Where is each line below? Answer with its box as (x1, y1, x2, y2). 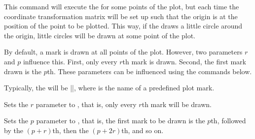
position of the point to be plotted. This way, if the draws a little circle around (4, 21, 242, 31)
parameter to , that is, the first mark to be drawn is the (36, 115, 205, 126)
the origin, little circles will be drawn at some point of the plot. (4, 30, 195, 40)
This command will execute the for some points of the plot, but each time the (4, 1, 239, 11)
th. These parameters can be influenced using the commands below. (47, 66, 252, 76)
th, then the (52, 125, 89, 135)
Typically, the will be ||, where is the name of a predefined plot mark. (4, 83, 215, 93)
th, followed (211, 115, 246, 126)
